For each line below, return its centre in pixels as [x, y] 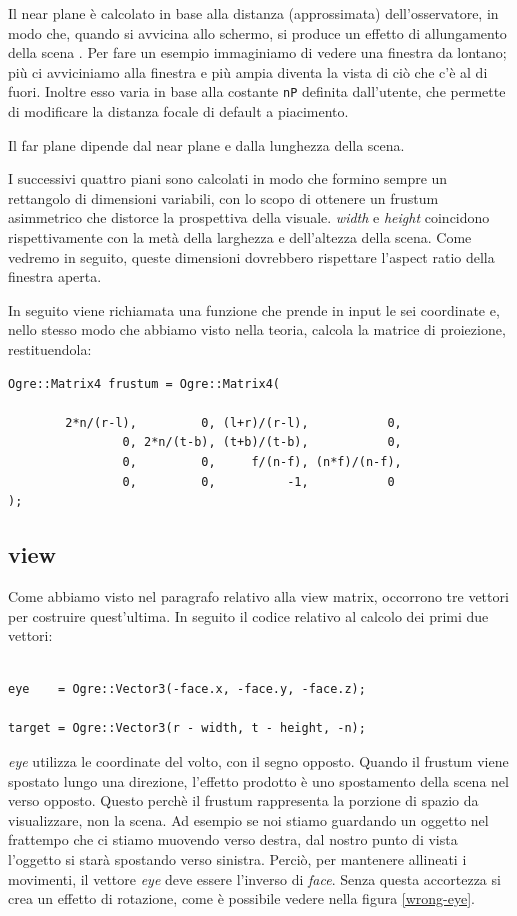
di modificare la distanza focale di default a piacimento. [178, 111]
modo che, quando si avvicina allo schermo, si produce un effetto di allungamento [257, 32]
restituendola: [50, 348]
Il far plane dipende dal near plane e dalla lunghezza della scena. [206, 144]
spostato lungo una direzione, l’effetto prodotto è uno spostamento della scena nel [258, 780]
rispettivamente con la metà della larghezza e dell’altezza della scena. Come [240, 237]
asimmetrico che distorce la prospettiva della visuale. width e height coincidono [249, 217]
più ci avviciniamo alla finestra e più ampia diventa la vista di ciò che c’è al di [248, 71]
